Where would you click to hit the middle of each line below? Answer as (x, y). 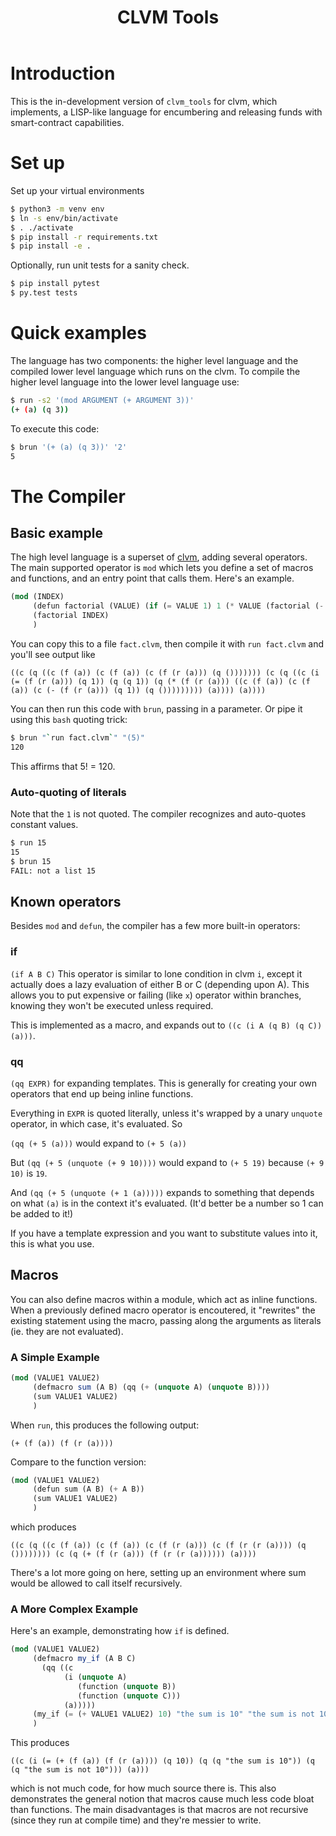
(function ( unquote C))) (129, 1696)
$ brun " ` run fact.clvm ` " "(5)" (77, 737)
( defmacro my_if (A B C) (84, 1659)
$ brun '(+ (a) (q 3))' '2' (69, 447)
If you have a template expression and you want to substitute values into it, (164, 1233)
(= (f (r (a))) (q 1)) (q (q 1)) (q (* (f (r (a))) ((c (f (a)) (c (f (160, 681)
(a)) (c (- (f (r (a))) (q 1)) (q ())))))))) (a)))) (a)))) (138, 690)
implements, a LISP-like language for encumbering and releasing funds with (166, 112)
